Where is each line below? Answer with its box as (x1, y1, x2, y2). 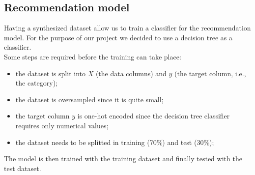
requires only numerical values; (15, 120, 109, 130)
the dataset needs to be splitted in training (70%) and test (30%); (15, 137, 214, 147)
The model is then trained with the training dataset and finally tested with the (4, 153, 242, 164)
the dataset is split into (15, 68, 85, 78)
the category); (15, 78, 58, 88)
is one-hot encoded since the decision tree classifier (77, 111, 230, 121)
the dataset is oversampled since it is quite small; (15, 94, 164, 104)
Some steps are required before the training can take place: (4, 51, 181, 61)
